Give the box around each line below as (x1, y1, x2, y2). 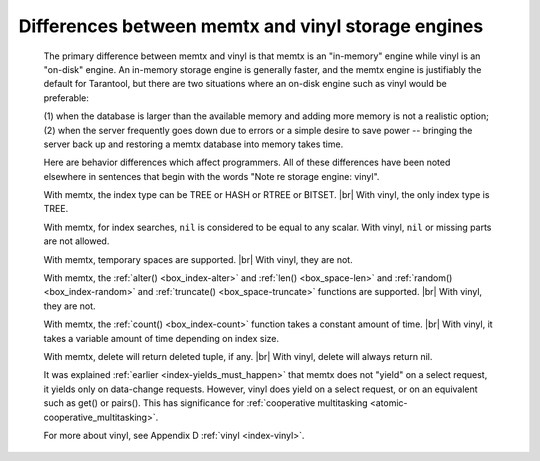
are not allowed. (43, 235, 110, 247)
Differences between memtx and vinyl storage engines (18, 15, 484, 37)
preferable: (43, 91, 89, 104)
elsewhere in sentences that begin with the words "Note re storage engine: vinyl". (43, 170, 380, 182)
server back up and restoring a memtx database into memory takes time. (43, 138, 344, 150)
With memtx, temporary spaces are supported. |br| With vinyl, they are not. (43, 253, 354, 265)
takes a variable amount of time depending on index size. (43, 332, 280, 344)
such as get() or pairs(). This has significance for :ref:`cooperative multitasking (43, 397, 369, 409)
